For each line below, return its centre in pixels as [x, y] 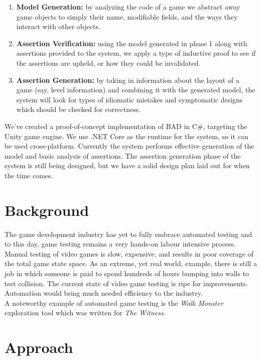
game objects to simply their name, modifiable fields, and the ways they [127, 16]
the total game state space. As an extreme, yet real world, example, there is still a [131, 263]
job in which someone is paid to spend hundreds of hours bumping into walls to [127, 273]
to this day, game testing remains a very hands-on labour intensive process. [120, 244]
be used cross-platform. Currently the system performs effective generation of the [129, 146]
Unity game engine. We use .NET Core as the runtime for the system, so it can [126, 136]
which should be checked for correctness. [79, 109]
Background [47, 210]
